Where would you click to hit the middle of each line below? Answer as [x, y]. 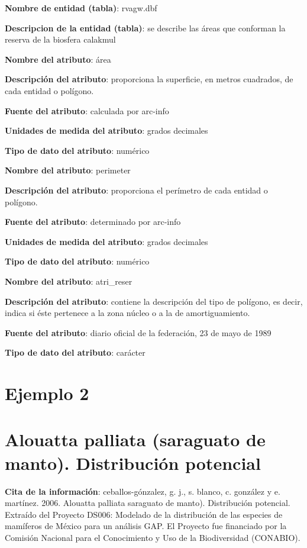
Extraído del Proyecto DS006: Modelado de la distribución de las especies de [144, 514]
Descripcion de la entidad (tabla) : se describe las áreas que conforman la [145, 28]
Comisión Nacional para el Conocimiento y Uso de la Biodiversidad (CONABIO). [153, 537]
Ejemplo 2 [47, 393]
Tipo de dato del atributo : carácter [75, 352]
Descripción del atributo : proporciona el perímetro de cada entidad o [136, 190]
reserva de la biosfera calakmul [60, 39]
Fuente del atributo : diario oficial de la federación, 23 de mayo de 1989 [138, 332]
